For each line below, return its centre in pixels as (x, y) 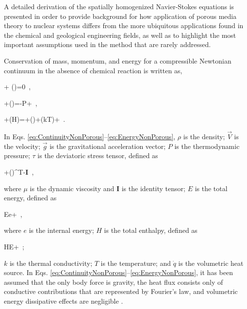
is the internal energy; (61, 230)
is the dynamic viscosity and (72, 188)
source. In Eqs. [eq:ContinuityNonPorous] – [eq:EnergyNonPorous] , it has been (118, 272)
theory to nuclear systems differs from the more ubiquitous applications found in (124, 25)
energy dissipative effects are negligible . (64, 301)
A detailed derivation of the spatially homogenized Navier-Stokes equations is (119, 6)
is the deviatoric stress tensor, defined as (98, 155)
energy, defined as (30, 198)
